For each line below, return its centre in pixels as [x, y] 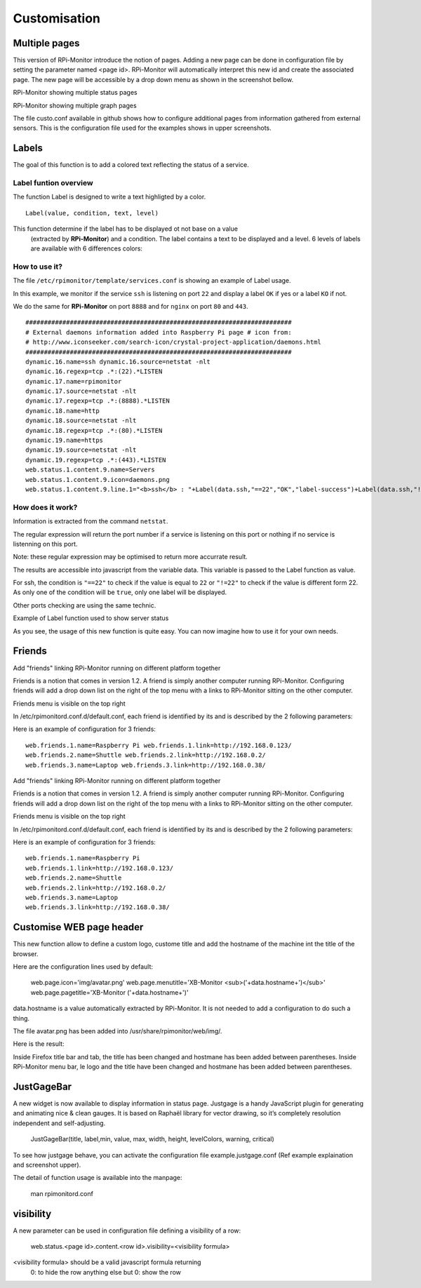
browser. [26, 953]
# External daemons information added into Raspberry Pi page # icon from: [159, 332]
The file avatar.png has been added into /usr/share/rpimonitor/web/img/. [118, 1031]
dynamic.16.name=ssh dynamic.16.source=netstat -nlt [118, 362]
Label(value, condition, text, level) [92, 213]
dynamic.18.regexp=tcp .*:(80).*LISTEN [94, 430]
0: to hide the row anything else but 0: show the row [106, 1272]
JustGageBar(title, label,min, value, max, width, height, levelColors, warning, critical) [152, 1139]
